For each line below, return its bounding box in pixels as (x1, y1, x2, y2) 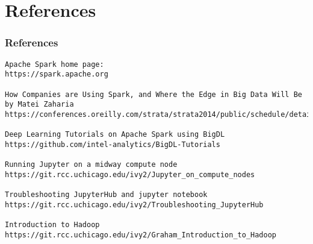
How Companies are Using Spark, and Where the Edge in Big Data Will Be (5, 90, 302, 99)
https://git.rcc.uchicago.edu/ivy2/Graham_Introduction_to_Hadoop (5, 230, 277, 239)
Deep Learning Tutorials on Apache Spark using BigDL (5, 130, 225, 139)
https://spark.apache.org (5, 70, 108, 79)
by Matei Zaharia (5, 100, 74, 109)
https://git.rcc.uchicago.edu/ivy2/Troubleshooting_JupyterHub (5, 200, 264, 209)
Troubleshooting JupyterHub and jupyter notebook (5, 190, 208, 199)
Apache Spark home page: (5, 60, 104, 69)
